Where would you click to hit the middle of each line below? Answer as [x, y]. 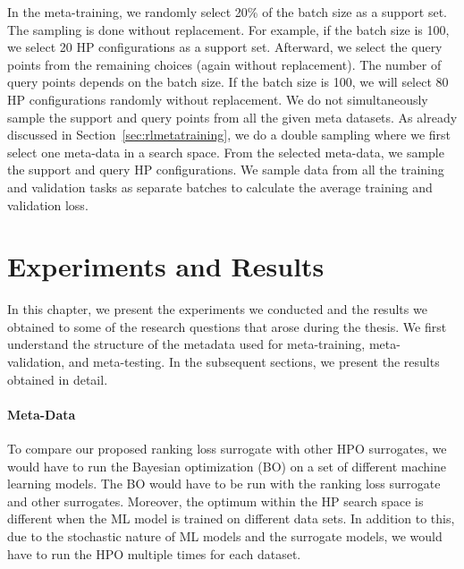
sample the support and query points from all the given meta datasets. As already [232, 117]
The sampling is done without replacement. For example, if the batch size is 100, [228, 29]
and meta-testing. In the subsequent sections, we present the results [254, 362]
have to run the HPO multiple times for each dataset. [154, 553]
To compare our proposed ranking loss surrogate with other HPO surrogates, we [227, 449]
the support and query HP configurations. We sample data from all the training [226, 170]
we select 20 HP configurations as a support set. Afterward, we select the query [225, 47]
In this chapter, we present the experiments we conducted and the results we [217, 309]
